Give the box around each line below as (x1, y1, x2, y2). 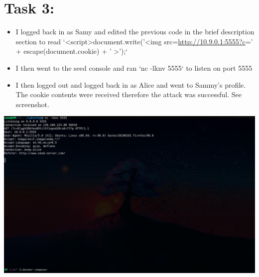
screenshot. (15, 99, 49, 109)
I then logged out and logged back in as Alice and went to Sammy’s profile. (15, 79, 246, 90)
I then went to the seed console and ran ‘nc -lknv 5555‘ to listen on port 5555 (15, 62, 253, 73)
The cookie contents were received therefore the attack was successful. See (15, 89, 242, 100)
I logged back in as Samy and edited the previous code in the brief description (15, 26, 255, 37)
